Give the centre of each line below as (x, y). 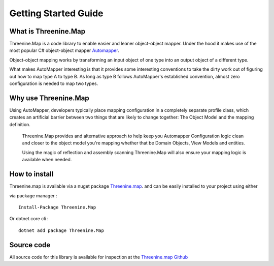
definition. (20, 124)
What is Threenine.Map (47, 31)
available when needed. (47, 160)
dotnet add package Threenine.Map (61, 230)
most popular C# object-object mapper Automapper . (64, 50)
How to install (31, 174)
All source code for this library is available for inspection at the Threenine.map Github (99, 257)
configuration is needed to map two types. (54, 83)
